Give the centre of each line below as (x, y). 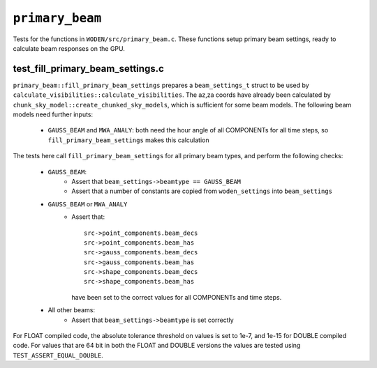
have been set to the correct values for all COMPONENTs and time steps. (177, 297)
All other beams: (72, 310)
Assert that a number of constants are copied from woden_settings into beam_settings (202, 191)
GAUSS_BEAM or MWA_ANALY (88, 204)
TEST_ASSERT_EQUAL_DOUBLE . (58, 355)
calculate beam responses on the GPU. (69, 48)
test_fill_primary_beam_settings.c (88, 69)
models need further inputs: (53, 114)
